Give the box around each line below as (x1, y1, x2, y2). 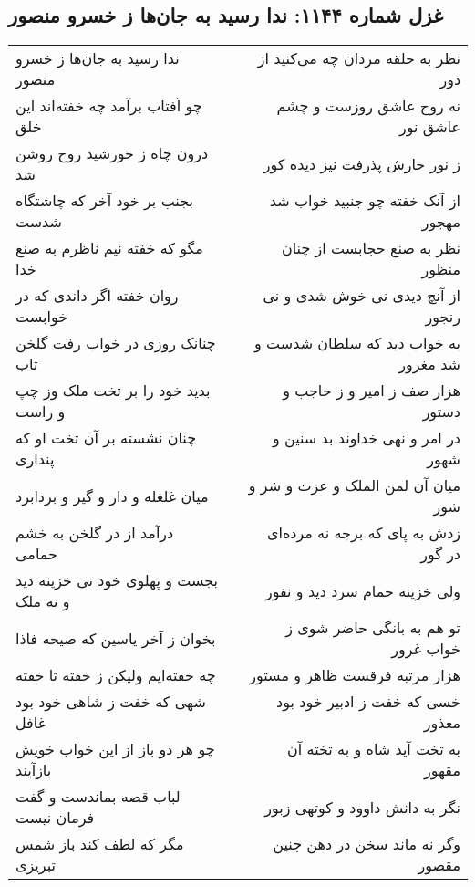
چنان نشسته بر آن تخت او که (15, 427, 197, 449)
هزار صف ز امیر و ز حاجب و (283, 380, 460, 402)
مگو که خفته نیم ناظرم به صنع (15, 237, 203, 259)
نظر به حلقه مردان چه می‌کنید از (257, 47, 460, 69)
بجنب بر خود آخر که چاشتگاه (15, 190, 193, 212)
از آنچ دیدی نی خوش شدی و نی (263, 285, 460, 307)
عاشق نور (399, 116, 460, 138)
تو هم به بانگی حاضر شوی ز (285, 617, 460, 639)
